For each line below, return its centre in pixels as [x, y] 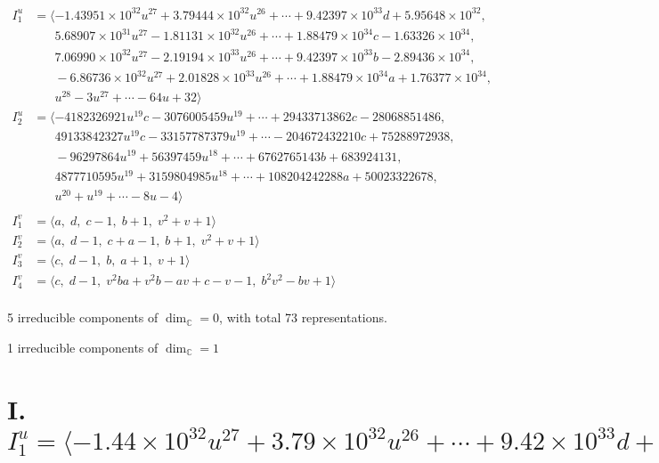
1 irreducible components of [83, 347]
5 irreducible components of [83, 317]
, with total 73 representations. [303, 317]
